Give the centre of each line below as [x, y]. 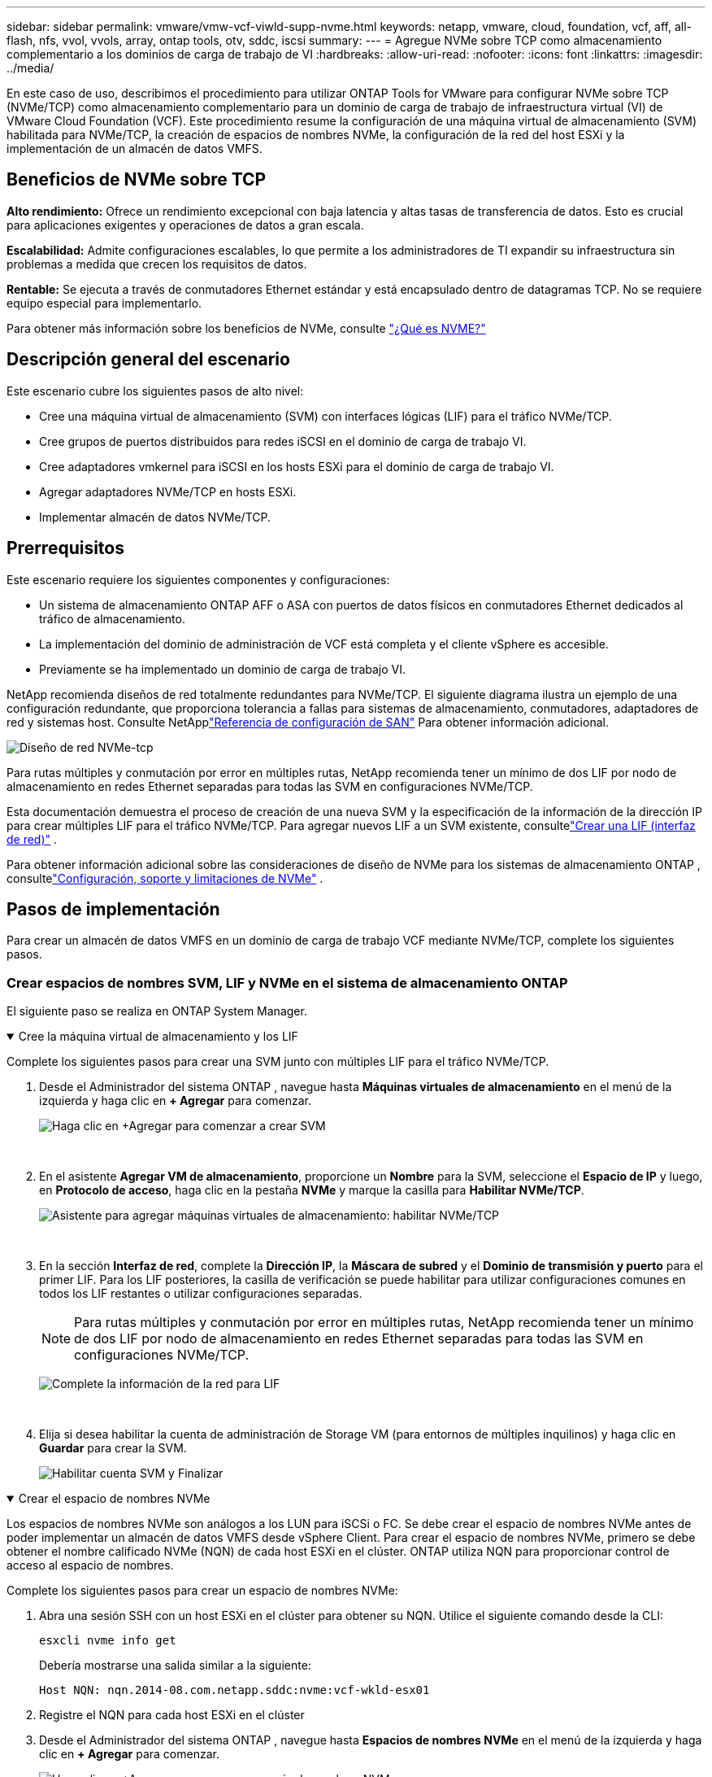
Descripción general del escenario [148, 360]
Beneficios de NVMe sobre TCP [137, 180]
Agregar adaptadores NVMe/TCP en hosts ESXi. [168, 491]
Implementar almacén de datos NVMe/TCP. [155, 517]
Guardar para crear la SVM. [113, 1448]
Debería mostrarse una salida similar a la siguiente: [175, 1666]
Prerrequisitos [65, 548]
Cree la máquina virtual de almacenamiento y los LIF [158, 1037]
